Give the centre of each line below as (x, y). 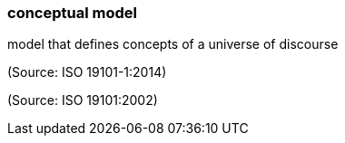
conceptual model (72, 13)
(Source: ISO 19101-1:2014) (87, 72)
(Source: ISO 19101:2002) (83, 100)
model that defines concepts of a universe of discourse (173, 44)
